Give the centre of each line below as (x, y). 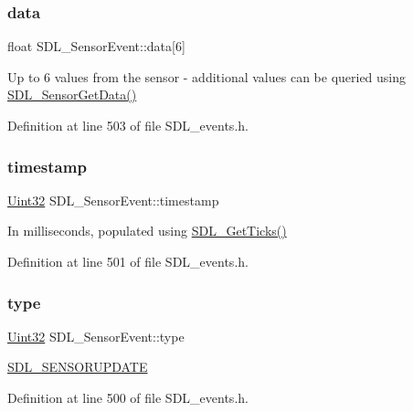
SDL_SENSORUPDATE (78, 367)
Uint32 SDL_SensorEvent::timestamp (113, 200)
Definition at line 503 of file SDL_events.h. (128, 125)
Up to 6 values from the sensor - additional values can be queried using (207, 76)
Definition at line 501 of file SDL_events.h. (128, 261)
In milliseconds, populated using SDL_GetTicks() (147, 231)
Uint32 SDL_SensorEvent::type (96, 336)
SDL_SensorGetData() (72, 95)
